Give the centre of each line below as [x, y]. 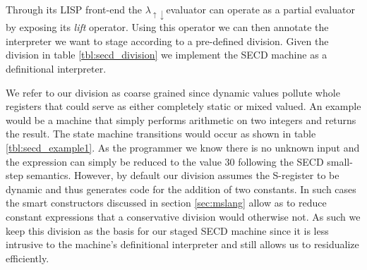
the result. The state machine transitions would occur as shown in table [161, 134]
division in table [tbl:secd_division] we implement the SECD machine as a [167, 55]
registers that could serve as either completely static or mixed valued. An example [183, 106]
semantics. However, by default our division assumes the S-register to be [183, 175]
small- [340, 161]
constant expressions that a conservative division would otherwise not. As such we [183, 216]
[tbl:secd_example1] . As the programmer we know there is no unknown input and [183, 147]
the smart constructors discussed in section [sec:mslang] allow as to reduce [166, 203]
